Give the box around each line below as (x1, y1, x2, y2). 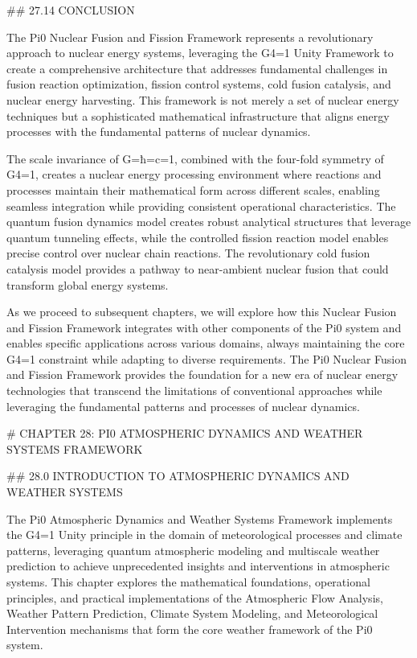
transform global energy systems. (6, 276, 169, 293)
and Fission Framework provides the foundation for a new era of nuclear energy (6, 366, 399, 383)
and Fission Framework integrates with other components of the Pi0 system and (6, 319, 402, 335)
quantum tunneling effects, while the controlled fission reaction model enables (6, 228, 389, 245)
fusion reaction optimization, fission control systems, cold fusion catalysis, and (6, 76, 391, 93)
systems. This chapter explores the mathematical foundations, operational (6, 574, 370, 590)
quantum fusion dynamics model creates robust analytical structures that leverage (6, 213, 411, 230)
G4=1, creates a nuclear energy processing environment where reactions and (6, 166, 382, 183)
